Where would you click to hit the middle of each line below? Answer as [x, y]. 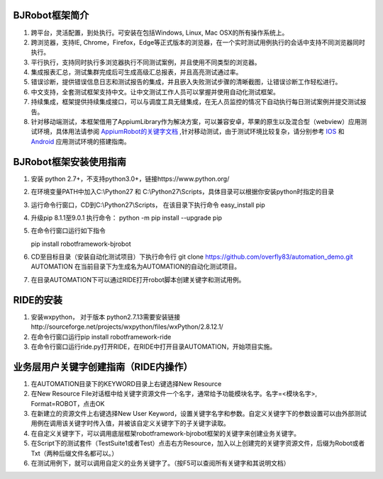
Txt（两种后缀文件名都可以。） [74, 453]
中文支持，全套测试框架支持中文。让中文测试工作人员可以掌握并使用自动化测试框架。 [155, 91]
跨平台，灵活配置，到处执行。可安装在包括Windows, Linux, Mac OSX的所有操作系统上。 [160, 33]
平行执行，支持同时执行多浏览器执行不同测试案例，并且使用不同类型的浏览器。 [146, 62]
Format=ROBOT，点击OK [68, 403]
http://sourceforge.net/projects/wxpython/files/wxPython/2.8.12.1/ [127, 327]
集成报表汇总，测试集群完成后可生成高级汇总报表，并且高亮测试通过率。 [137, 72]
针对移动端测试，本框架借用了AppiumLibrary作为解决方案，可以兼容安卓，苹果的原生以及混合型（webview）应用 [196, 122]
